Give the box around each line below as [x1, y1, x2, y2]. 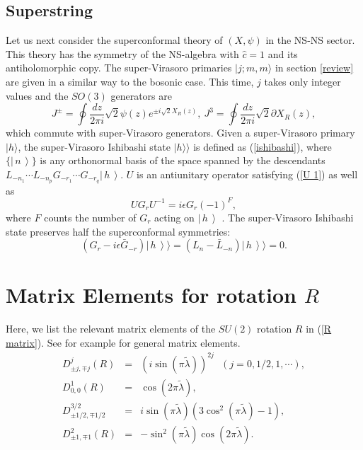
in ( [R [306, 321, 332, 336]
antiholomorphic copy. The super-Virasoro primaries [6, 60, 232, 75]
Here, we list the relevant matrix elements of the [6, 321, 216, 336]
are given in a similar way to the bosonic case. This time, [6, 74, 254, 88]
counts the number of [44, 209, 137, 224]
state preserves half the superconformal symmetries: [6, 224, 231, 238]
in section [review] [275, 60, 354, 75]
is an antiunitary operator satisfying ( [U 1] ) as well [137, 166, 358, 181]
